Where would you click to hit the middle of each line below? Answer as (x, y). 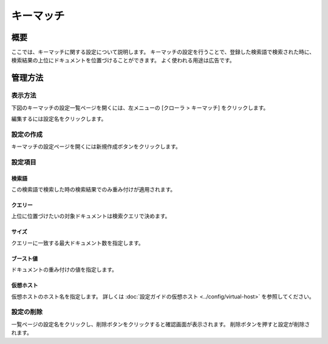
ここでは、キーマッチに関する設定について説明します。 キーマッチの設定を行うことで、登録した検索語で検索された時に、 (163, 52)
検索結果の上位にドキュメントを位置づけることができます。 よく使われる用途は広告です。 (123, 60)
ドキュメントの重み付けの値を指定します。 (64, 270)
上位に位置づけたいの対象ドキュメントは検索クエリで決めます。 (91, 216)
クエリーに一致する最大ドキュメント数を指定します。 (77, 243)
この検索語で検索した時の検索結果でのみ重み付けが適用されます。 (94, 190)
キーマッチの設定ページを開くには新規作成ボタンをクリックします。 (96, 146)
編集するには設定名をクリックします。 (59, 119)
